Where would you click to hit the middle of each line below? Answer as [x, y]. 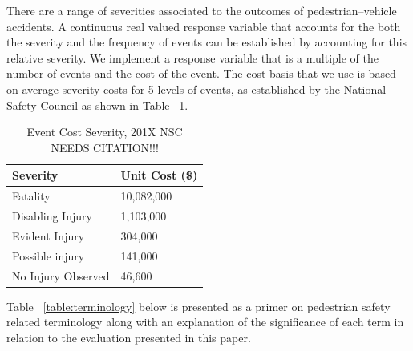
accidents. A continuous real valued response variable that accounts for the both [204, 26]
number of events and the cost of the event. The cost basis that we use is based [201, 73]
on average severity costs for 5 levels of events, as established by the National [196, 89]
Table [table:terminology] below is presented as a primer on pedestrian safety [198, 306]
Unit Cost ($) [159, 175]
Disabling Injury [52, 216]
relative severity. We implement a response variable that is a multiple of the [192, 57]
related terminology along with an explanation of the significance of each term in [205, 322]
